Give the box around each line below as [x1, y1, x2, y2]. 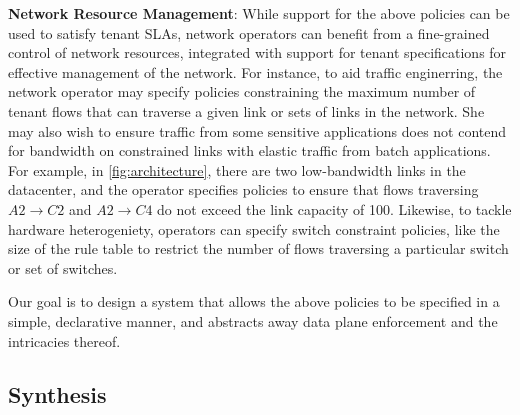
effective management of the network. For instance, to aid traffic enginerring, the [8, 61, 503, 82]
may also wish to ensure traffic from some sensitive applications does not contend [8, 120, 507, 141]
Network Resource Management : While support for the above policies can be [8, 3, 510, 23]
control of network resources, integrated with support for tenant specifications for [8, 42, 507, 63]
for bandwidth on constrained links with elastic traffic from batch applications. [8, 140, 491, 161]
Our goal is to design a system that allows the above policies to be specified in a [8, 291, 500, 312]
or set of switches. [8, 257, 118, 278]
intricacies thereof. [8, 330, 121, 351]
